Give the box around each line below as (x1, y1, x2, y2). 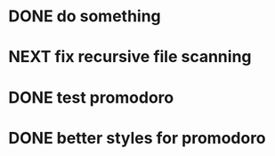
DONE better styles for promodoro (8, 128, 266, 148)
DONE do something (8, 6, 161, 27)
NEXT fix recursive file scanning (8, 47, 252, 67)
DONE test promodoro (8, 87, 174, 107)
